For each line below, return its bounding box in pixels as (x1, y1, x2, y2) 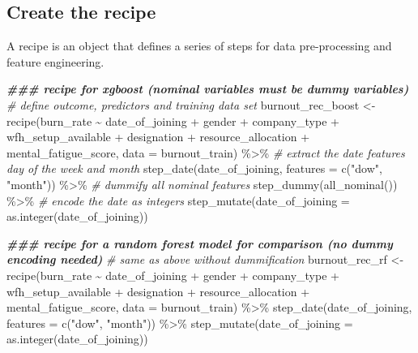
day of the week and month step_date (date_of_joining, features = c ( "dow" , (6, 160, 382, 177)
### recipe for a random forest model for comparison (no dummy (6, 235, 393, 252)
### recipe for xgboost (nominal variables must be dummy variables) (6, 80, 409, 97)
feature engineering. (6, 53, 104, 70)
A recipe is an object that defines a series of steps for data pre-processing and (6, 37, 392, 54)
